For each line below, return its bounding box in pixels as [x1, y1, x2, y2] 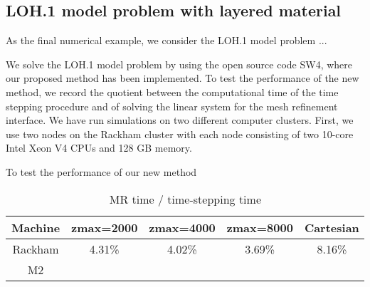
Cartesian [304, 219, 359, 236]
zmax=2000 [71, 219, 138, 236]
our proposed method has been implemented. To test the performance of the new [6, 71, 359, 85]
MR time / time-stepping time [109, 190, 261, 207]
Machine [11, 219, 60, 236]
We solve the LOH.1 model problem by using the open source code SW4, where [6, 56, 353, 71]
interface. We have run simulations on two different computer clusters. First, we [6, 113, 354, 127]
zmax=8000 [226, 219, 293, 236]
